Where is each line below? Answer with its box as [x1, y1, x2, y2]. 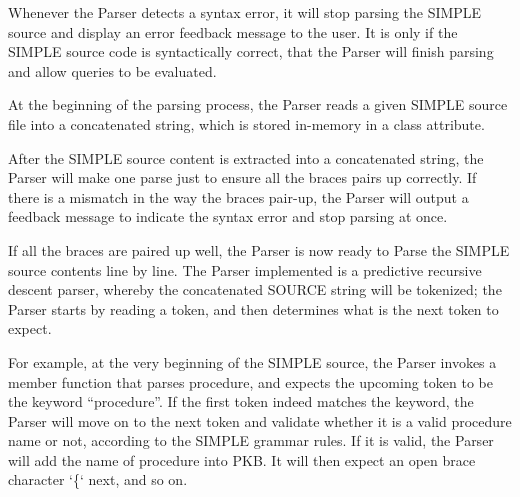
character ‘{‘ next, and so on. [8, 469, 188, 490]
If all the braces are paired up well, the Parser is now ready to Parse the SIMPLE [8, 239, 510, 260]
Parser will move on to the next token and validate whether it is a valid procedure [8, 410, 512, 431]
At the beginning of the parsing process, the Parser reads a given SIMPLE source [8, 94, 508, 115]
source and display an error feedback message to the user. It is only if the [8, 21, 458, 42]
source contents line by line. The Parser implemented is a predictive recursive [8, 259, 482, 280]
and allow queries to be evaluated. [8, 60, 217, 81]
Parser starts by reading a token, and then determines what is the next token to [8, 298, 499, 319]
